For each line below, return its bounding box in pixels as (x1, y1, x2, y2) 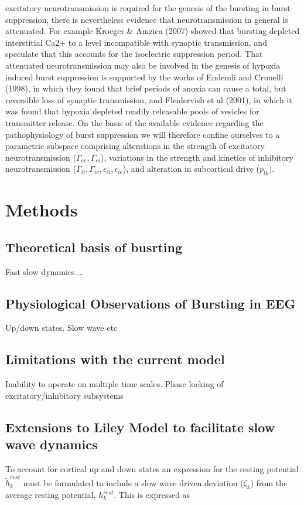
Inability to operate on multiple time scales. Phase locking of (5, 378, 224, 390)
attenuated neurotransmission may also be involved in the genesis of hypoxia (5, 59, 281, 71)
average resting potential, (5, 489, 96, 501)
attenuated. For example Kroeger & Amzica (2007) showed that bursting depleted (5, 25, 300, 37)
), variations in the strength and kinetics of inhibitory (101, 151, 293, 163)
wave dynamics (5, 435, 98, 453)
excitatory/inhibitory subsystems (5, 389, 124, 401)
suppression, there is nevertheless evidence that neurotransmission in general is (5, 13, 288, 25)
